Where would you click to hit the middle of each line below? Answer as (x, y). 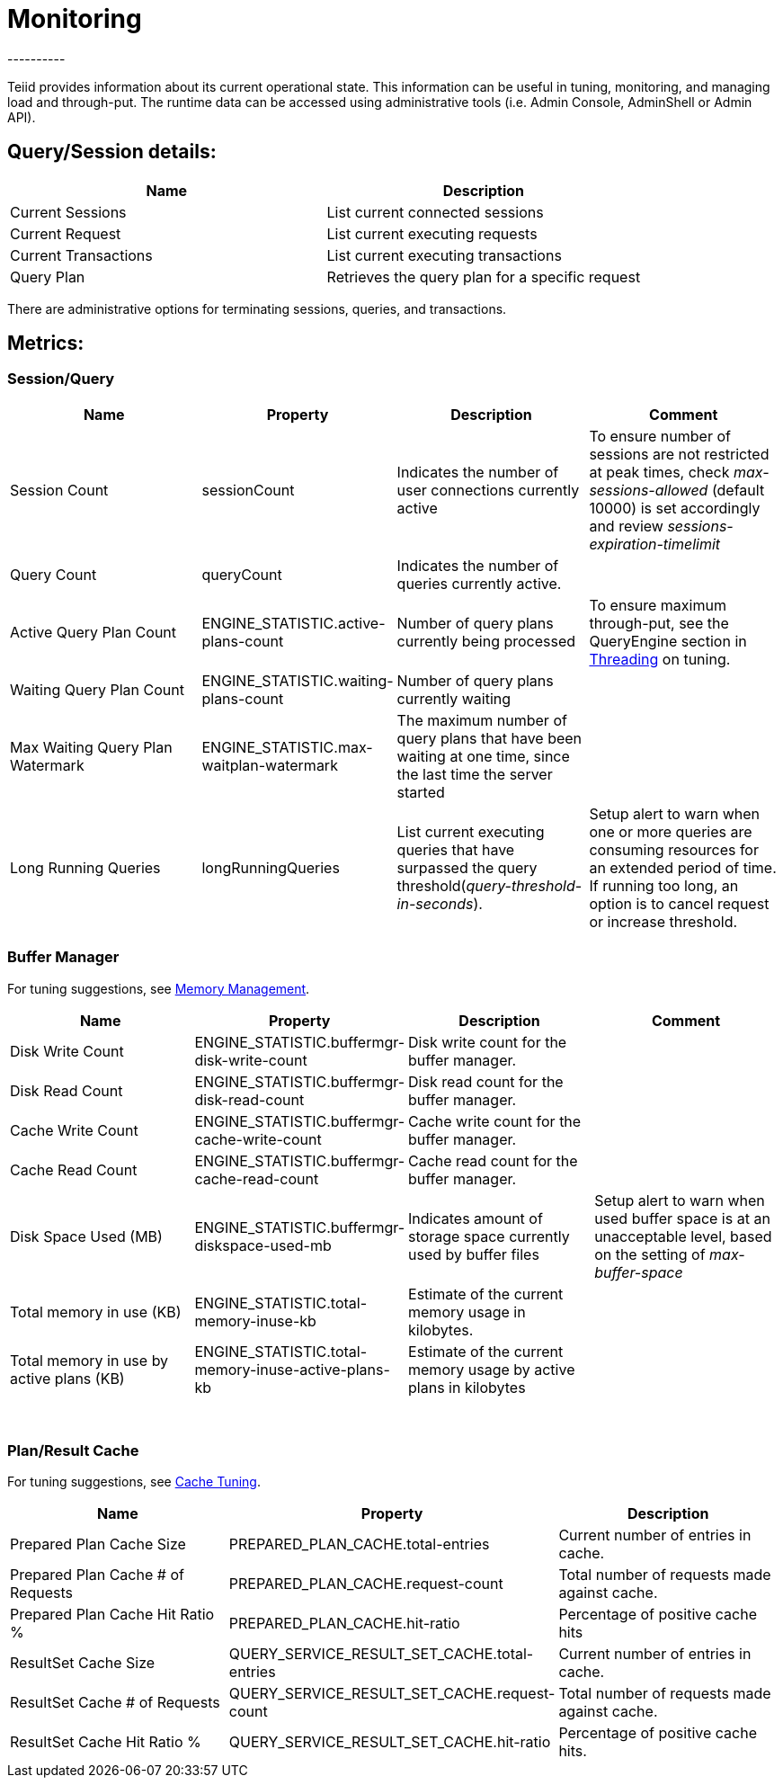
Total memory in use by (89, 1360)
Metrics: (46, 344)
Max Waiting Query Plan (91, 747)
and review (626, 526)
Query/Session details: (112, 152)
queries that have (456, 849)
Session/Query (61, 379)
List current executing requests (432, 233)
